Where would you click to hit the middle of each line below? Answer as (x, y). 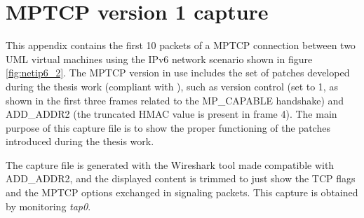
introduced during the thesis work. (80, 141)
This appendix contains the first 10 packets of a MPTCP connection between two (181, 45)
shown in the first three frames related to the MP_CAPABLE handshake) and (175, 100)
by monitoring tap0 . (48, 206)
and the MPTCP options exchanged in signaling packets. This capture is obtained (182, 192)
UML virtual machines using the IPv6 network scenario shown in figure (159, 59)
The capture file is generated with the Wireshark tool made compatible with (170, 164)
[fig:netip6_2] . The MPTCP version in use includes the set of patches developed (178, 73)
